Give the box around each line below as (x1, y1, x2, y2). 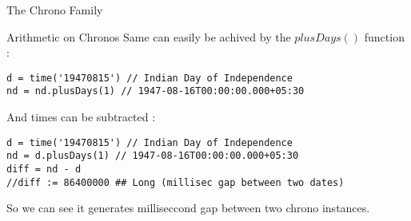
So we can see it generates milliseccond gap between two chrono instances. (6, 199, 370, 216)
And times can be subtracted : (6, 109, 156, 125)
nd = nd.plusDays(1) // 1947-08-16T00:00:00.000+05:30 (6, 85, 305, 97)
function (364, 28, 405, 45)
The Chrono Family (6, 2, 103, 18)
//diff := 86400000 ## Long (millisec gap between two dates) (6, 176, 345, 188)
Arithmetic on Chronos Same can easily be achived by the (6, 28, 291, 45)
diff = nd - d (6, 164, 82, 175)
